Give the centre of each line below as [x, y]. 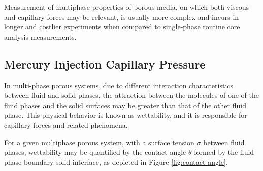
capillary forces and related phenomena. [66, 125]
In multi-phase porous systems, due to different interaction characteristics [119, 85]
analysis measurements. [40, 36]
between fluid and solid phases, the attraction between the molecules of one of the [131, 95]
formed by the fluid [224, 152]
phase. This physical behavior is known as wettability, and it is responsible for [126, 115]
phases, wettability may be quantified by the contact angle [95, 152]
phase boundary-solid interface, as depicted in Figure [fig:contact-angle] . [116, 162]
